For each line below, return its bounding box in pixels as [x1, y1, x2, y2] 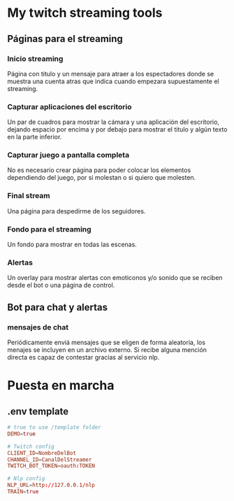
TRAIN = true [7, 488, 39, 495]
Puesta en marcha [7, 378, 115, 393]
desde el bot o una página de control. [7, 281, 115, 290]
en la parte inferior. [7, 133, 62, 141]
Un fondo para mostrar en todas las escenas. [7, 240, 138, 249]
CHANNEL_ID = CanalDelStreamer [7, 456, 92, 463]
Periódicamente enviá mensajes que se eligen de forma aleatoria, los [7, 338, 206, 347]
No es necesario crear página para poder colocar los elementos [7, 166, 191, 174]
